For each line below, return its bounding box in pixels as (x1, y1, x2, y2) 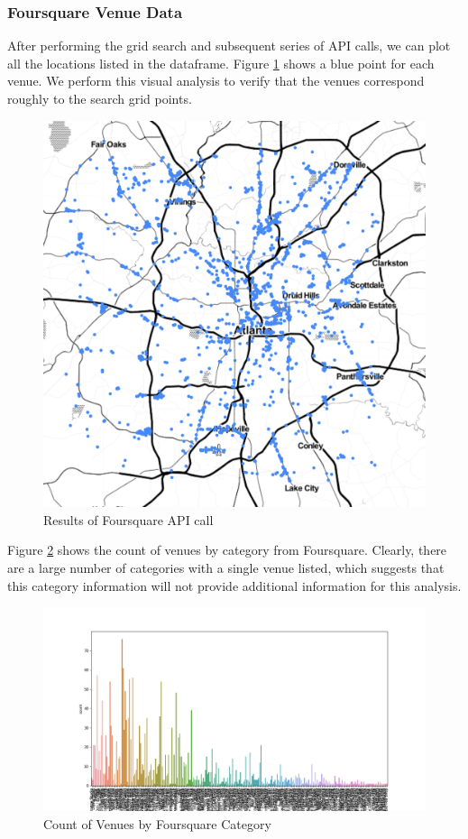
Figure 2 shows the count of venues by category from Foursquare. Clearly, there (7, 540, 447, 559)
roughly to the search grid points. (7, 89, 192, 107)
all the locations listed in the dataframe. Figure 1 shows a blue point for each (7, 53, 435, 72)
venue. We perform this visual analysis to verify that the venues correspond (7, 71, 425, 90)
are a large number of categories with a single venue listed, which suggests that (7, 558, 445, 576)
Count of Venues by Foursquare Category (43, 814, 271, 833)
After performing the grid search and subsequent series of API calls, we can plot (7, 36, 451, 55)
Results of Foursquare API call (43, 510, 214, 529)
